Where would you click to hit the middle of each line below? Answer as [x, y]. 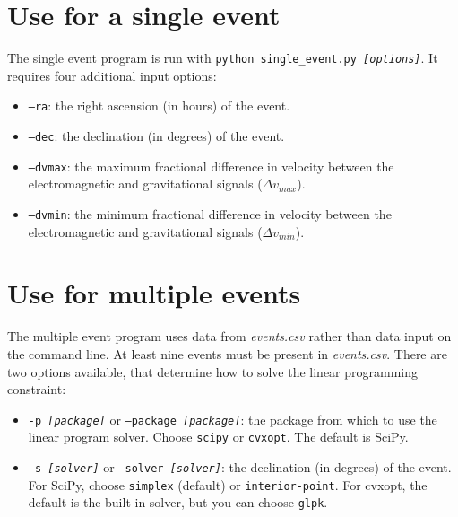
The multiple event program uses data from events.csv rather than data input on [229, 336]
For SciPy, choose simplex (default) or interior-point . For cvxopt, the [228, 484]
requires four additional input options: [112, 75]
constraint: [37, 389]
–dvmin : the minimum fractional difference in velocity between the [210, 213]
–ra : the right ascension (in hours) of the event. [159, 105]
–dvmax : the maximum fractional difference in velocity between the [211, 166]
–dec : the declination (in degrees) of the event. [156, 136]
